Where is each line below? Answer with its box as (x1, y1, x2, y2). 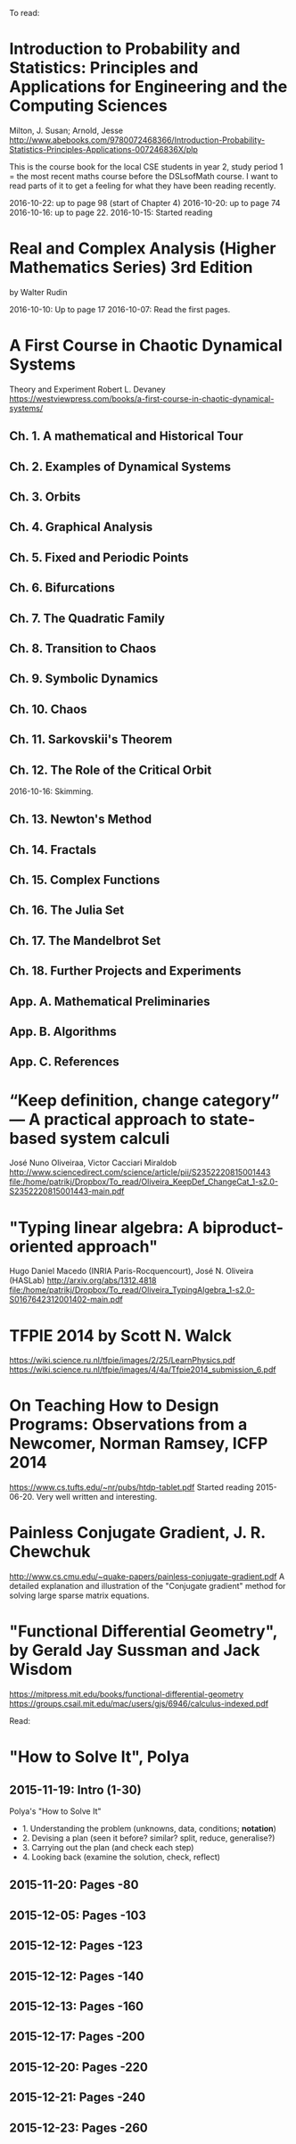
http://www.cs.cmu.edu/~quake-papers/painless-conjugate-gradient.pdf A (9, 1571, 285, 1582)
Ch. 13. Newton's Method (9, 812, 152, 827)
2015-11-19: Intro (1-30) (9, 1782, 142, 1797)
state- (209, 1109, 256, 1130)
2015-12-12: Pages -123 (9, 1938, 144, 1953)
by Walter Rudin (9, 286, 68, 297)
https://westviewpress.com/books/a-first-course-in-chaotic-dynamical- (9, 393, 275, 404)
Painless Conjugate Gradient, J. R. (9, 1523, 266, 1543)
